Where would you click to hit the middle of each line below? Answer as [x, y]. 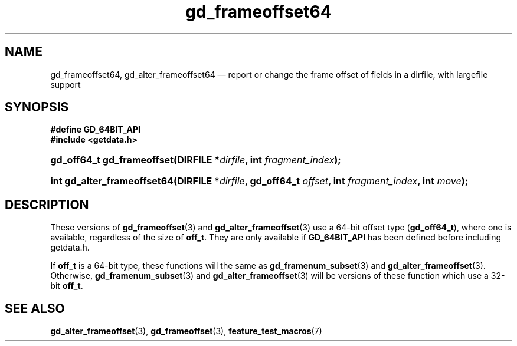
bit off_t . [67, 286]
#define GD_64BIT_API [96, 130]
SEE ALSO [35, 308]
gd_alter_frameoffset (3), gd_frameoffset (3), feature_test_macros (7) [186, 331]
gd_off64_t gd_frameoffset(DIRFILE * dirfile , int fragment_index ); [196, 160]
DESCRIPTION [47, 205]
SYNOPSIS [37, 107]
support [66, 84]
